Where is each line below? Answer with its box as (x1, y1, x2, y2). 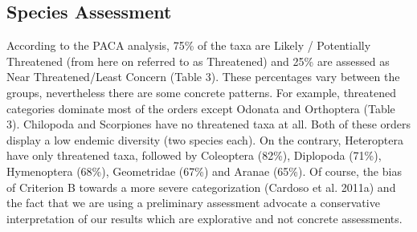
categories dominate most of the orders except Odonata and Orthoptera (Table (6, 100, 395, 116)
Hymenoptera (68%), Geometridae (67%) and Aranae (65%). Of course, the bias (6, 162, 402, 179)
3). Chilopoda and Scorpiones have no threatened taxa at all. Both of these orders (6, 116, 411, 132)
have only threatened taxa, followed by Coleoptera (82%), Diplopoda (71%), (6, 147, 382, 164)
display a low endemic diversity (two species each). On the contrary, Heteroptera (6, 131, 403, 148)
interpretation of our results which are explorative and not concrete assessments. (6, 210, 403, 226)
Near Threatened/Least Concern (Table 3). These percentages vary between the (6, 68, 400, 85)
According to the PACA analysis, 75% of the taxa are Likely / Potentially (6, 37, 371, 54)
